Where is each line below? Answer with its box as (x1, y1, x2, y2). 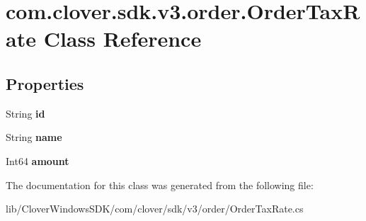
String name (6, 130, 62, 144)
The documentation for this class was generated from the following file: (6, 177, 314, 192)
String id (6, 106, 45, 120)
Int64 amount (6, 153, 69, 168)
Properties (6, 72, 84, 94)
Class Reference (43, 24, 202, 53)
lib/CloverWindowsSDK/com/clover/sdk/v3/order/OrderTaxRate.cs (6, 201, 304, 216)
